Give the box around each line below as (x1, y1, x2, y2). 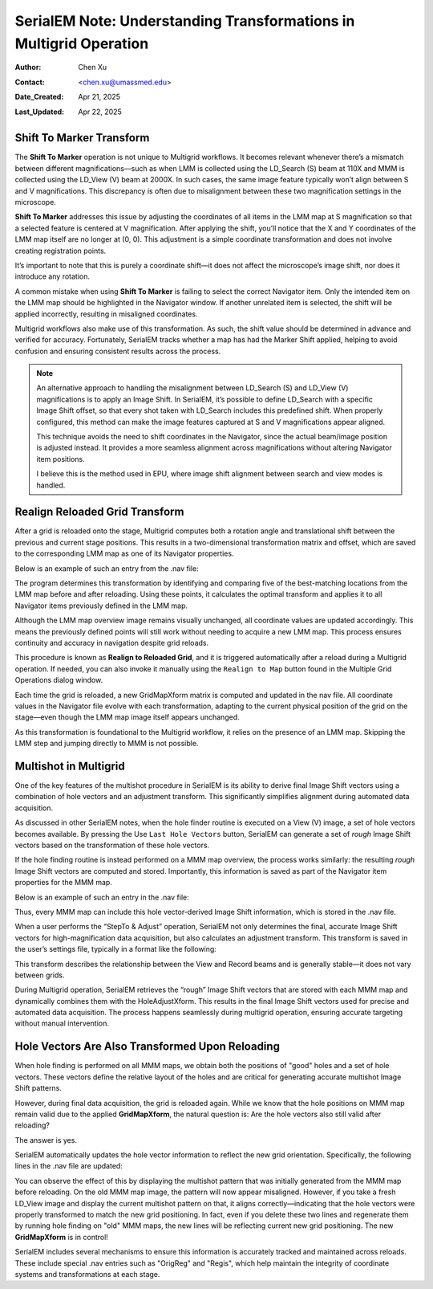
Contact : (14, 77, 46, 87)
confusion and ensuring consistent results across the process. (14, 346, 221, 356)
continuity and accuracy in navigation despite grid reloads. (14, 638, 208, 647)
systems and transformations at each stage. (14, 1270, 160, 1279)
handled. (36, 480, 66, 490)
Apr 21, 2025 (78, 92, 120, 102)
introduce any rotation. (14, 271, 90, 281)
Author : (14, 63, 42, 72)
